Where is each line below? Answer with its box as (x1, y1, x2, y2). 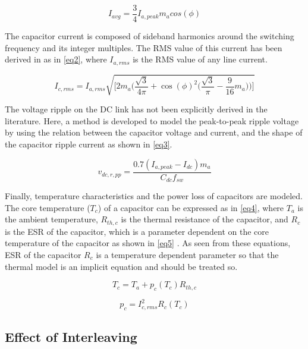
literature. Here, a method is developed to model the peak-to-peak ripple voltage (5, 114, 299, 127)
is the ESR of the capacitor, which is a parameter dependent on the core (5, 225, 269, 237)
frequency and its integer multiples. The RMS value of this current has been (5, 41, 282, 54)
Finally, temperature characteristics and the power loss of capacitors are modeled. (5, 190, 303, 202)
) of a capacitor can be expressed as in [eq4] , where (98, 201, 284, 213)
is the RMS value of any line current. (133, 53, 268, 65)
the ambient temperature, (5, 213, 98, 225)
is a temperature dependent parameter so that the (96, 248, 279, 260)
